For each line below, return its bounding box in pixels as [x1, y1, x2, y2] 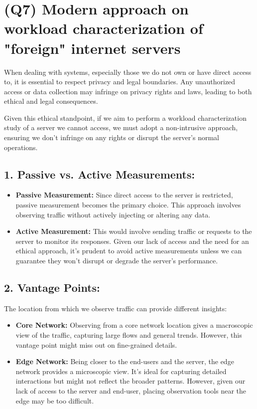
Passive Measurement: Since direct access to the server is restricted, [15, 190, 233, 200]
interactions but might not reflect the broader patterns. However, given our [15, 376, 246, 386]
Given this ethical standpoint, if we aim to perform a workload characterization [4, 112, 247, 123]
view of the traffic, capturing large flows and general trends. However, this [15, 330, 242, 340]
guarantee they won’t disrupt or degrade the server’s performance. [15, 255, 218, 266]
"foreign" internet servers [4, 37, 181, 58]
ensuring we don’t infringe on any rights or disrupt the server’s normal [4, 132, 220, 143]
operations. [4, 142, 38, 152]
